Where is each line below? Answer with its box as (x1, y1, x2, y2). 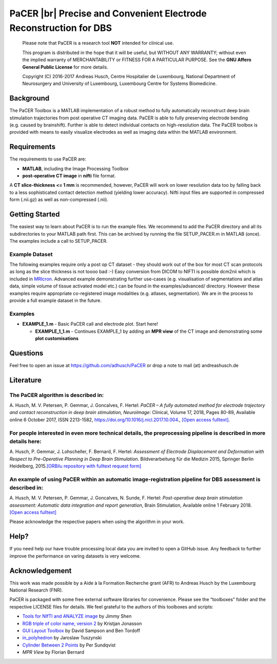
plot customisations (35, 335, 79, 342)
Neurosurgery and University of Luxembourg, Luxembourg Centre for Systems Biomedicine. (22, 80, 217, 87)
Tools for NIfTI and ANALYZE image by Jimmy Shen (22, 613, 132, 619)
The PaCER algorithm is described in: (9, 391, 104, 399)
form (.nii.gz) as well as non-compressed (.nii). (9, 196, 109, 203)
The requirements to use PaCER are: (9, 156, 87, 162)
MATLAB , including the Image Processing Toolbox (22, 165, 129, 172)
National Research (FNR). (9, 587, 64, 593)
